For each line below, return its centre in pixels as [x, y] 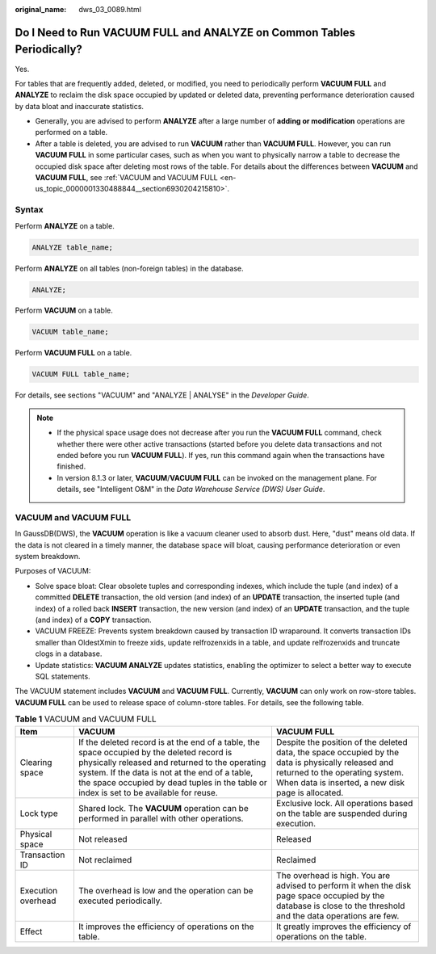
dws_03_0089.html [110, 9]
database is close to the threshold [340, 906]
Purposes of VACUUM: [53, 571]
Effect [31, 931]
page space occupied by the [330, 895]
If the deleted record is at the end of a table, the [169, 742]
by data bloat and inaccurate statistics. [80, 106]
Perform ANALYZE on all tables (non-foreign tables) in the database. [129, 268]
